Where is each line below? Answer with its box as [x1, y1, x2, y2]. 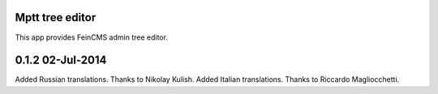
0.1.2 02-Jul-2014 [15, 53, 107, 67]
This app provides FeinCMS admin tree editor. [15, 32, 168, 42]
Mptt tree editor [15, 11, 97, 24]
